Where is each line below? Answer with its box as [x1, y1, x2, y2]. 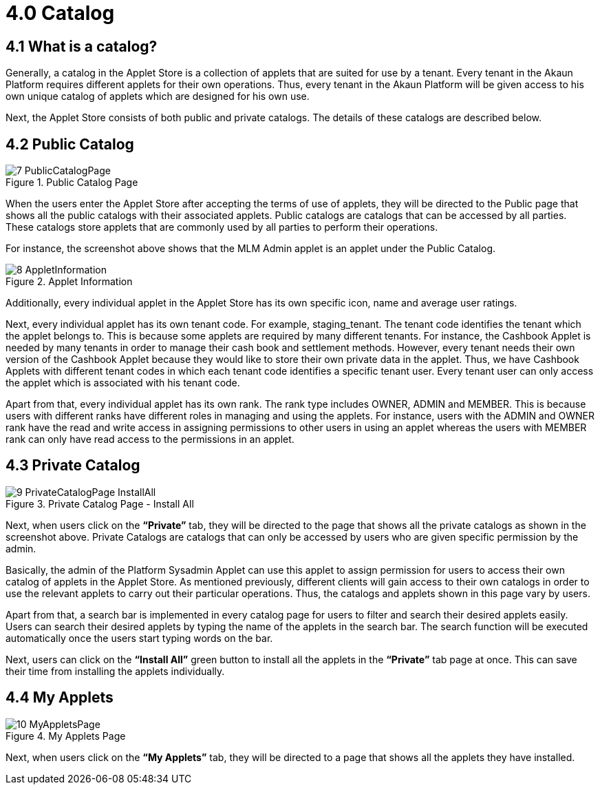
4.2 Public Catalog [6, 135, 134, 153]
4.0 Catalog [6, 1, 115, 25]
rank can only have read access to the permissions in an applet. [6, 433, 294, 446]
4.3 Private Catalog [6, 457, 140, 475]
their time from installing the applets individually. [6, 665, 225, 677]
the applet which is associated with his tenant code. [6, 377, 240, 389]
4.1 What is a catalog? [6, 37, 158, 55]
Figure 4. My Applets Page [6, 729, 126, 742]
